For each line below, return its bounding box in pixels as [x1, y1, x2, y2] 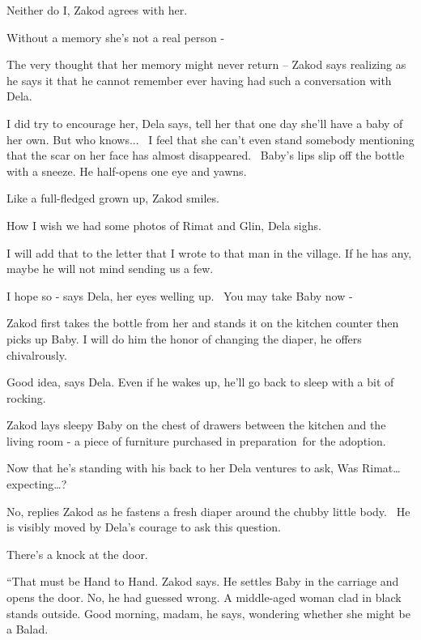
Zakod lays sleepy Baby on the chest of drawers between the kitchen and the [6, 416, 386, 433]
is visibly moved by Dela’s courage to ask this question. [6, 518, 282, 535]
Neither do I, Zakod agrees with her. [6, 2, 188, 18]
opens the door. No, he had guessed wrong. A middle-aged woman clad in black [6, 589, 402, 606]
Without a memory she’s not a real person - [6, 28, 225, 45]
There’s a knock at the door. [6, 545, 148, 562]
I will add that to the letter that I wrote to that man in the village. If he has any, [6, 244, 412, 261]
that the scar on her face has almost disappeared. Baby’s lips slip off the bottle [6, 147, 405, 164]
